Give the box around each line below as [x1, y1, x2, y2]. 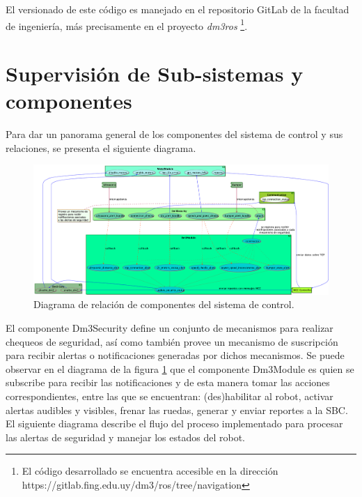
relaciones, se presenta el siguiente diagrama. [6, 140, 196, 155]
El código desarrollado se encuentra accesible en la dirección [22, 464, 278, 478]
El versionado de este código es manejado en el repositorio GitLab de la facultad [6, 2, 349, 16]
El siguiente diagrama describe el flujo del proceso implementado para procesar [6, 416, 343, 431]
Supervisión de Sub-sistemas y [6, 59, 304, 88]
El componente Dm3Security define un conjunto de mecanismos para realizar [6, 321, 333, 335]
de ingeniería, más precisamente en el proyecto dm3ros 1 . [6, 16, 248, 33]
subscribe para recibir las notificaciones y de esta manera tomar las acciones [6, 375, 330, 390]
